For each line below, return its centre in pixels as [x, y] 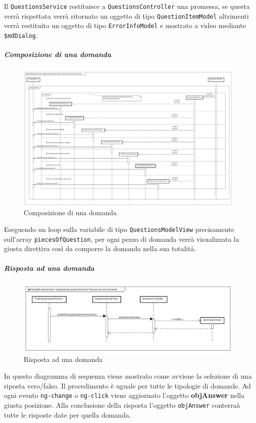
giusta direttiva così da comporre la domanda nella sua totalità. [100, 248]
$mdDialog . [21, 35]
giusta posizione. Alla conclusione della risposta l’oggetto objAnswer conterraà [122, 405]
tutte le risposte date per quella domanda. [68, 414]
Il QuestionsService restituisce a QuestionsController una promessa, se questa [127, 6]
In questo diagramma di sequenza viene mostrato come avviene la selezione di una [128, 376]
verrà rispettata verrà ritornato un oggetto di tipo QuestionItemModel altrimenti [127, 16]
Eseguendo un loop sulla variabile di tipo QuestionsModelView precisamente [119, 229]
